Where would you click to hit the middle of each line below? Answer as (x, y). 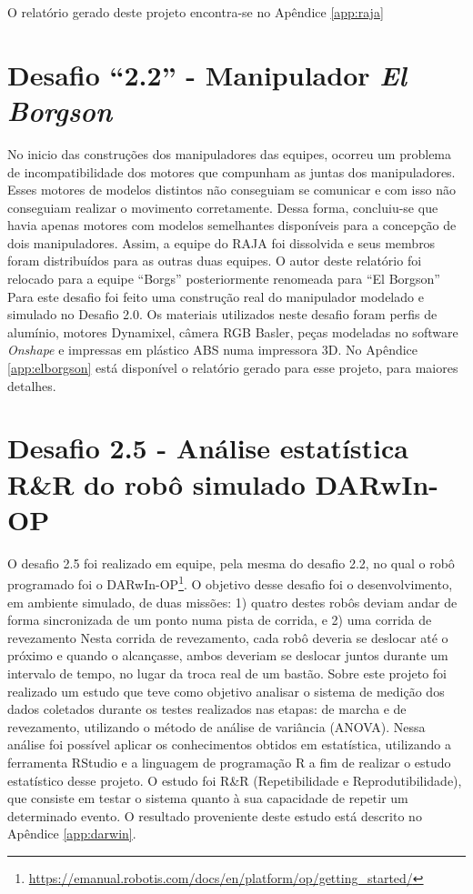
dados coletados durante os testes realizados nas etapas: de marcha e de (207, 709)
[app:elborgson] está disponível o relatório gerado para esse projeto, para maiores (233, 368)
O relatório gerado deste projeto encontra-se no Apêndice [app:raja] (196, 12)
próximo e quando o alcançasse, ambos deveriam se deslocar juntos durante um (228, 655)
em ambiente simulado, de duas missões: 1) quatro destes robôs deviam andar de (232, 602)
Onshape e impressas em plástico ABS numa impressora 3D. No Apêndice (213, 350)
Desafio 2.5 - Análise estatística (208, 448)
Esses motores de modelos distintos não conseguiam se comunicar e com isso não (231, 190)
